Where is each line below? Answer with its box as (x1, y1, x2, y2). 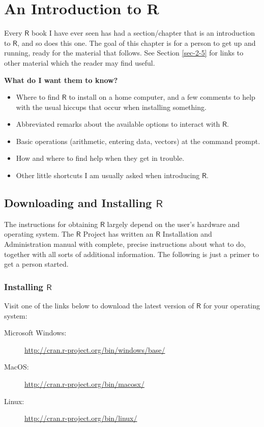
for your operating (203, 300, 260, 311)
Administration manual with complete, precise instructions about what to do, (4, 239, 246, 249)
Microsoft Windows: (4, 327, 67, 338)
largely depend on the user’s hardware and (107, 218, 240, 229)
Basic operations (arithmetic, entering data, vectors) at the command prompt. (16, 135, 260, 146)
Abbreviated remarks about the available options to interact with (16, 119, 220, 129)
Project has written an (83, 229, 154, 239)
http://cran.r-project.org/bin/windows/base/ (24, 344, 165, 355)
